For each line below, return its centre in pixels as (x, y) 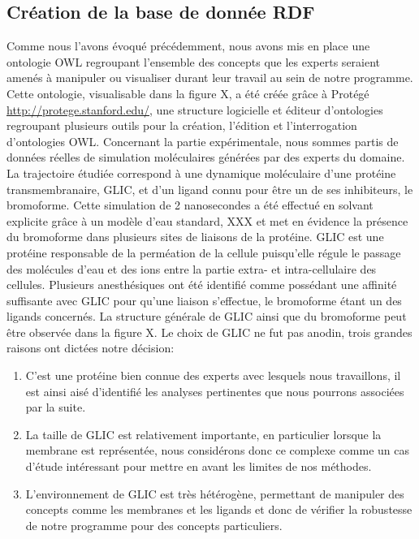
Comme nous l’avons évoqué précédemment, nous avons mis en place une (188, 46)
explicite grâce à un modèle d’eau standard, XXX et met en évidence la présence (207, 220)
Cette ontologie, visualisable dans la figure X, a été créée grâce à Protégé (188, 93)
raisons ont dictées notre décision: (91, 348)
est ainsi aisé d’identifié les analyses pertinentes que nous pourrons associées (215, 391)
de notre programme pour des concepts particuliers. (154, 525)
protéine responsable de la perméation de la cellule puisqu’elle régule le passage (204, 252)
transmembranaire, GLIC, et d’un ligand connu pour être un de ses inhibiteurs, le (210, 189)
